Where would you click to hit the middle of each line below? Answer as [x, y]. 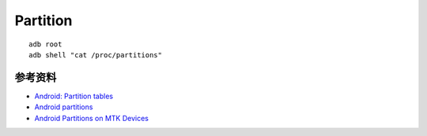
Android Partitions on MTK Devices [92, 118]
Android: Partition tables [74, 96]
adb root [45, 44]
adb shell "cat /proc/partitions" [95, 55]
